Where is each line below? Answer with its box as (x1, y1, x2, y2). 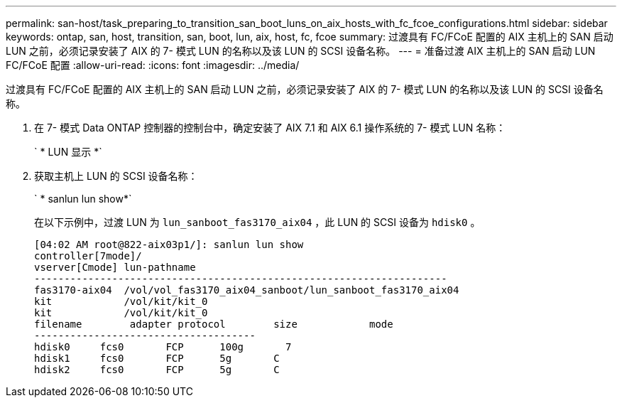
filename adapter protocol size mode (34, 318, 393, 330)
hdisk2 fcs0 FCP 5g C (34, 364, 280, 375)
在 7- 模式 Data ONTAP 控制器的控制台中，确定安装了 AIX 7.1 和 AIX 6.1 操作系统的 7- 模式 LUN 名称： (34, 122, 506, 134)
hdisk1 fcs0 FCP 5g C (34, 353, 280, 364)
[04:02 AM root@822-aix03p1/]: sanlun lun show (34, 239, 304, 250)
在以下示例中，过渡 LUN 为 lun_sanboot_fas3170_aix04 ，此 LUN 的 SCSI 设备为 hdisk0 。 (34, 216, 481, 228)
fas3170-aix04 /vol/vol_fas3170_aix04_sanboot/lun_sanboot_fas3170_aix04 (34, 284, 459, 296)
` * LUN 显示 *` (34, 146, 102, 158)
